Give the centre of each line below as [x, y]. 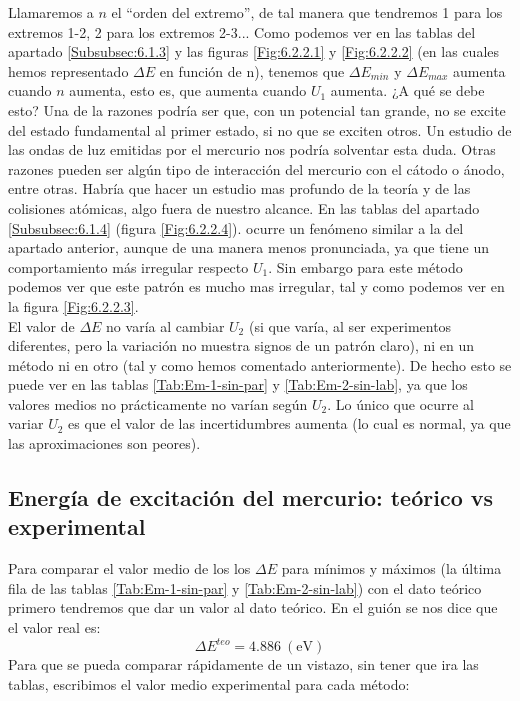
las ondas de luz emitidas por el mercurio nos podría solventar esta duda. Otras [252, 149]
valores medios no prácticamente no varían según [158, 403]
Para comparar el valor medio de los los [129, 568]
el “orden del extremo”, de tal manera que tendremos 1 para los [307, 12]
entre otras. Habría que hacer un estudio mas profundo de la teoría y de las [239, 188]
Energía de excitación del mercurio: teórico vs [251, 497]
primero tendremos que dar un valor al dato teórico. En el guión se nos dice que [253, 607]
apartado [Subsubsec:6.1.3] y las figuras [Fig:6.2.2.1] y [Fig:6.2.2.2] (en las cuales [254, 51]
